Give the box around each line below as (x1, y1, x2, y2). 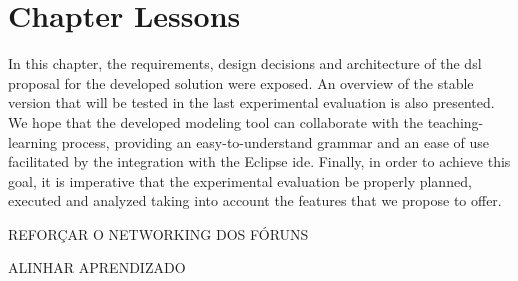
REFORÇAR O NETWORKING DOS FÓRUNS (8, 223, 309, 244)
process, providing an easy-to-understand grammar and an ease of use (61, 131, 489, 152)
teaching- (427, 111, 484, 132)
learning (8, 131, 58, 152)
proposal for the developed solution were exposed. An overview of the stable (8, 72, 474, 93)
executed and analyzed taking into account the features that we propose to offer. (8, 190, 502, 211)
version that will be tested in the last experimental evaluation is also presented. (8, 92, 495, 113)
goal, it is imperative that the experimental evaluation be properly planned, (8, 170, 472, 191)
